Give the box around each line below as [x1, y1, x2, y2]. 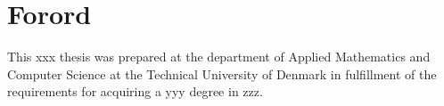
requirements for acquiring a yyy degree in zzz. [7, 82, 263, 101]
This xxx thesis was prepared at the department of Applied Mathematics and [7, 47, 431, 66]
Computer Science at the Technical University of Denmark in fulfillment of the [7, 64, 437, 83]
